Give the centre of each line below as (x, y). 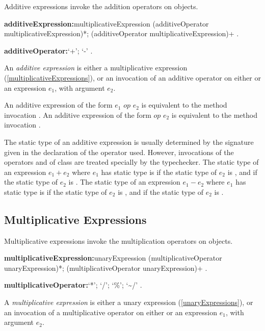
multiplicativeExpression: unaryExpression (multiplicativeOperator (113, 258)
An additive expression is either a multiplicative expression (96, 68)
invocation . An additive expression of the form (78, 114)
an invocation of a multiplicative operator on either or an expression (111, 312)
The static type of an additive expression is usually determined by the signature (129, 142)
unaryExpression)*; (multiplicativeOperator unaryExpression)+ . (106, 268)
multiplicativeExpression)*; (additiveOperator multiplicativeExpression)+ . (122, 33)
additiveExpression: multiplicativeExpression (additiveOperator (107, 23)
